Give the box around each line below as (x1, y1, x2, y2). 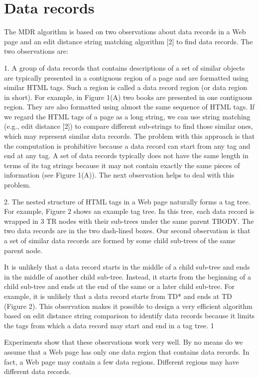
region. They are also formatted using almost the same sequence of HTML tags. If (4, 101, 255, 112)
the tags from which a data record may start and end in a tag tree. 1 (4, 320, 214, 330)
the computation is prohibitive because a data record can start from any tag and (4, 140, 251, 151)
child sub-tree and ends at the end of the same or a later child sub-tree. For (4, 281, 235, 291)
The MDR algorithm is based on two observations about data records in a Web (4, 26, 246, 37)
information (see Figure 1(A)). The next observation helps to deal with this (4, 170, 235, 180)
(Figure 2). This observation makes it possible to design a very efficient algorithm (4, 300, 253, 311)
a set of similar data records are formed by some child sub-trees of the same (4, 235, 236, 245)
